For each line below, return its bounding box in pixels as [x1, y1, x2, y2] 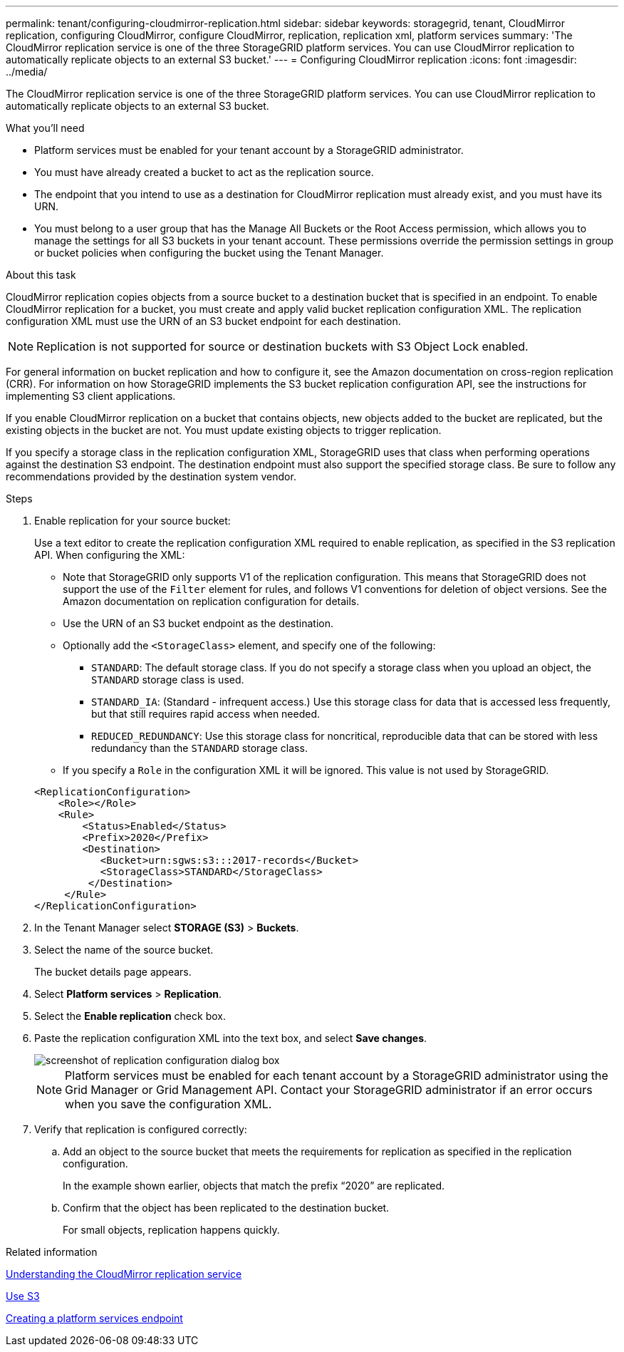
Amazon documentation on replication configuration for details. [63, 595, 360, 607]
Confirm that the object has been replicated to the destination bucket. [63, 1202, 390, 1214]
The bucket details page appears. [34, 966, 192, 978]
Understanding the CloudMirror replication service [6, 1268, 242, 1280]
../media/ [6, 66, 48, 78]
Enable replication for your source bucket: [34, 515, 231, 527]
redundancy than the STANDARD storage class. [91, 742, 308, 754]
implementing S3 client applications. [6, 390, 176, 402]
